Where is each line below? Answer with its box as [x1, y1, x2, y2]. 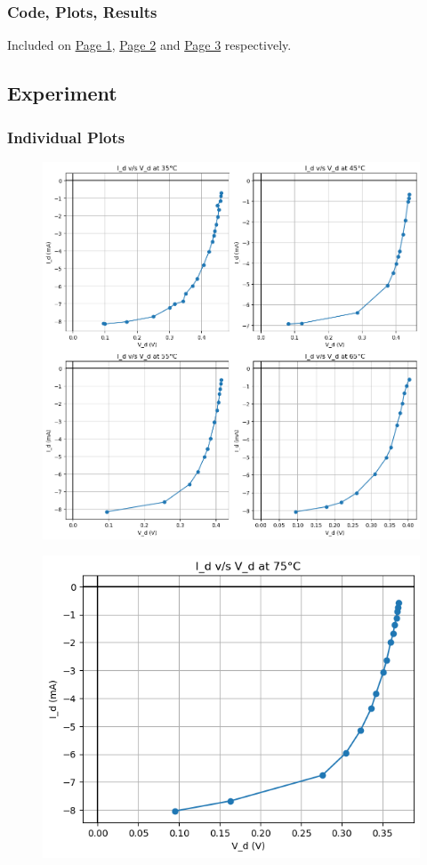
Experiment [7, 79, 117, 107]
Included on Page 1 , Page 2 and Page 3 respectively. [7, 36, 292, 54]
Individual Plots [7, 125, 125, 148]
